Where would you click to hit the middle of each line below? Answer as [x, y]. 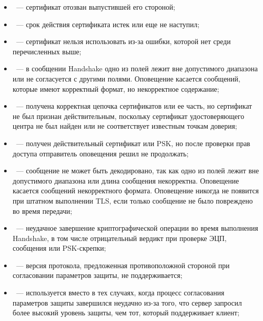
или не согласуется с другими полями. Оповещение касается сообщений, [126, 78]
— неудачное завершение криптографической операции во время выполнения [137, 228]
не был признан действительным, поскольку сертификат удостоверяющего [128, 116]
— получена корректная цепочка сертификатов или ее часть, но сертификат [134, 106]
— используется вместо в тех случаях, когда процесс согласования [120, 293]
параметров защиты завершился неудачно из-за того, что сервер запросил [127, 302]
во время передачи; [42, 210]
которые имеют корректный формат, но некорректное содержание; [116, 88]
